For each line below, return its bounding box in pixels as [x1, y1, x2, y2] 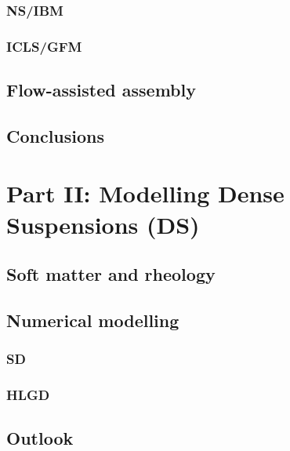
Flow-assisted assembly [6, 78, 196, 102]
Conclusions [6, 123, 105, 147]
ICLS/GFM [6, 36, 82, 56]
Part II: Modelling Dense [6, 177, 285, 209]
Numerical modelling [6, 307, 179, 332]
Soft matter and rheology [6, 262, 216, 286]
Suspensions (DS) [6, 208, 200, 240]
